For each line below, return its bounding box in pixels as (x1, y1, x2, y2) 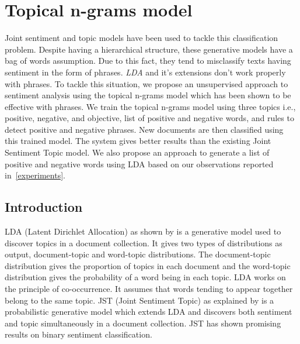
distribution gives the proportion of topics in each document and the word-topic (5, 259, 291, 271)
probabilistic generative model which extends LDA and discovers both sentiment (5, 305, 292, 318)
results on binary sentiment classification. (5, 328, 152, 340)
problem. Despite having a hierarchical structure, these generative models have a (5, 43, 293, 55)
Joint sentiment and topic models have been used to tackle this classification (5, 32, 278, 44)
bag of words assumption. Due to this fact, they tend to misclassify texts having (5, 54, 291, 67)
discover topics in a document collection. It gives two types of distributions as (5, 236, 282, 249)
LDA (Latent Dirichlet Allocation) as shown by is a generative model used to (5, 225, 281, 238)
